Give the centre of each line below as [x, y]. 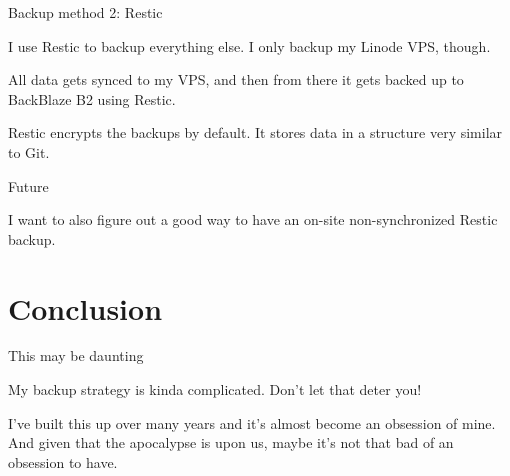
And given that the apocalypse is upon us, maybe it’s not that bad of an [231, 442]
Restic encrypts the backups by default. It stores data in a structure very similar [255, 132]
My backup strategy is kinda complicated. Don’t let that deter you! [215, 389]
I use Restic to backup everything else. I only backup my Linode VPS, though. [249, 45]
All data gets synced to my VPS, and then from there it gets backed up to [236, 79]
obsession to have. [63, 461]
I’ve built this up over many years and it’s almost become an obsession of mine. [252, 422]
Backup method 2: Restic [85, 12]
